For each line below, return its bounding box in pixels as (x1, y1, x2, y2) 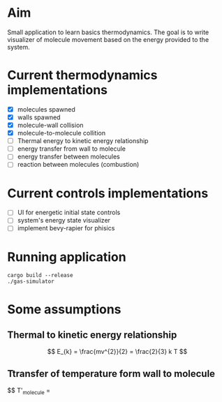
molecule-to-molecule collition (17, 129, 106, 137)
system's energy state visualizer (17, 216, 110, 225)
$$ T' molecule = (7, 386, 51, 396)
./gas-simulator (7, 278, 54, 285)
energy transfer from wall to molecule (17, 144, 126, 153)
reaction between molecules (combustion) (17, 161, 140, 169)
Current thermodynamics (7, 68, 158, 83)
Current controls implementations (7, 185, 209, 201)
